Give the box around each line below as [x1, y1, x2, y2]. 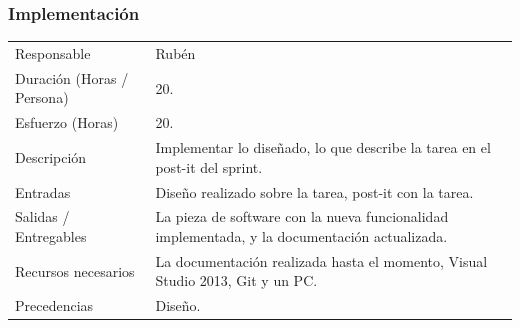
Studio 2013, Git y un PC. [155, 270, 318, 291]
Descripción [15, 146, 87, 167]
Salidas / [15, 206, 70, 227]
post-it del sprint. [155, 156, 263, 177]
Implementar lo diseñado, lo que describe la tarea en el [155, 137, 491, 158]
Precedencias [15, 295, 94, 316]
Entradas [15, 181, 71, 202]
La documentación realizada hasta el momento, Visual [155, 250, 488, 271]
